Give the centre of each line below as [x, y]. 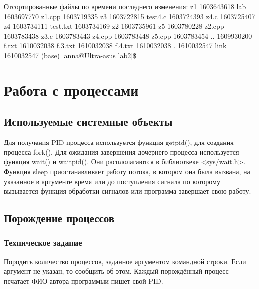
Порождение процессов [59, 218]
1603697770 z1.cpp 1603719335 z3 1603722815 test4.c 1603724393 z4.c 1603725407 [129, 16]
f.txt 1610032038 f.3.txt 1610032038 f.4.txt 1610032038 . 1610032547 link [115, 46]
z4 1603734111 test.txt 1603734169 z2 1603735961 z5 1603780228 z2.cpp [114, 26]
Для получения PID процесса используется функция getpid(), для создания [119, 142]
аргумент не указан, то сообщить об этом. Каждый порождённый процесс [116, 271]
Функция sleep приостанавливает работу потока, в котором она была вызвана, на [127, 171]
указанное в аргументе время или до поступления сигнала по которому [112, 181]
